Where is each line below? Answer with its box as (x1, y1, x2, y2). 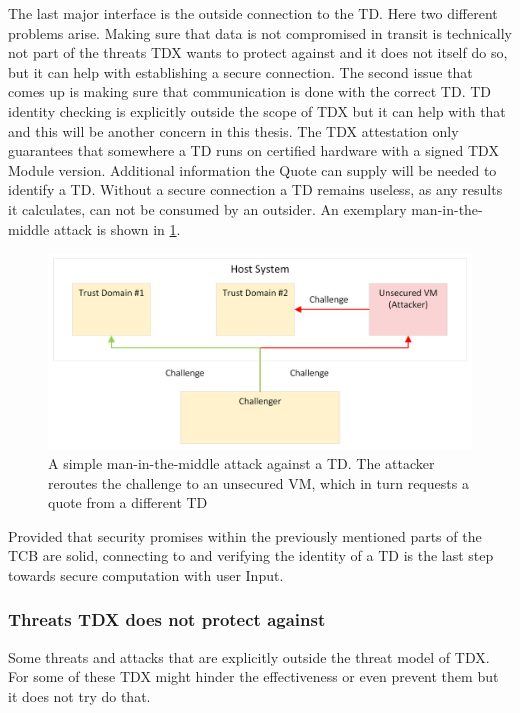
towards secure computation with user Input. (8, 564, 284, 585)
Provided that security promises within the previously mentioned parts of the (8, 525, 482, 546)
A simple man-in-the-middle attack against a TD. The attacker (48, 452, 435, 473)
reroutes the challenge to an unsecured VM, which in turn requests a (48, 472, 469, 493)
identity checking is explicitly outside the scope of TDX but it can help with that (8, 100, 506, 121)
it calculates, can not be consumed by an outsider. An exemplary (8, 198, 407, 219)
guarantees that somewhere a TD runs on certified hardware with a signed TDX (8, 140, 499, 161)
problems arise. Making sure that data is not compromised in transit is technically (8, 22, 512, 43)
